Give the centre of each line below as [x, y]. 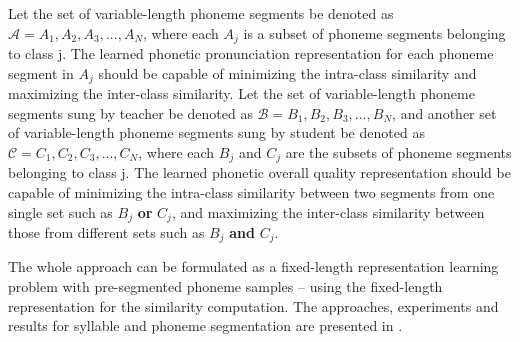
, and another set [444, 112]
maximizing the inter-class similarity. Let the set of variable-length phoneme [241, 93]
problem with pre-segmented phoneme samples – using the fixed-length [225, 286]
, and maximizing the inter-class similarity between [328, 211]
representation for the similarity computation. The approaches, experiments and [253, 305]
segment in [41, 72]
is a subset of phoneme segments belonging [374, 32]
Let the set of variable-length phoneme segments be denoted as [201, 13]
